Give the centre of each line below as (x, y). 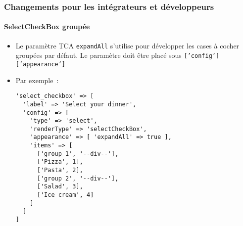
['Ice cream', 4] (65, 195)
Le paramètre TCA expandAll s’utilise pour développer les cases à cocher (127, 45)
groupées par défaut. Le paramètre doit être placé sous (98, 55)
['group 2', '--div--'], (78, 178)
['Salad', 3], (60, 187)
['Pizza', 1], (60, 162)
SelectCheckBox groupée (47, 26)
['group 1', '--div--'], (78, 154)
